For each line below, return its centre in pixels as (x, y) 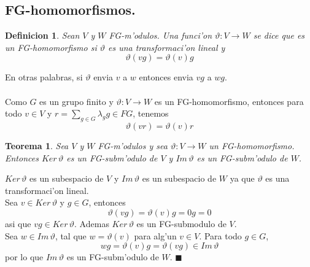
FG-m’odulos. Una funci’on (160, 35)
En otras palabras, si (44, 77)
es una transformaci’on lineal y (166, 47)
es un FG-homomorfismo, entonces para (229, 101)
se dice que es (279, 35)
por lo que (24, 257)
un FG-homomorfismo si (51, 47)
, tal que (71, 235)
